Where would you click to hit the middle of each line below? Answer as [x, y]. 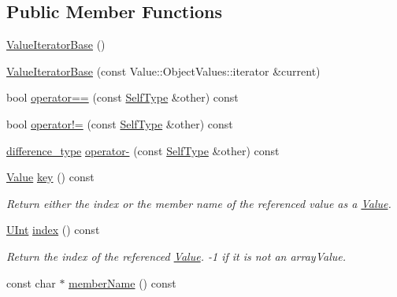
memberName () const [122, 282]
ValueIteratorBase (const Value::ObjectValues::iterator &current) [163, 71]
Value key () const [50, 177]
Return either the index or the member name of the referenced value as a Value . [199, 203]
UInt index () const [53, 230]
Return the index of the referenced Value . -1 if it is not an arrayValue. [176, 256]
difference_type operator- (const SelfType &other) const [143, 150]
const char [31, 282]
